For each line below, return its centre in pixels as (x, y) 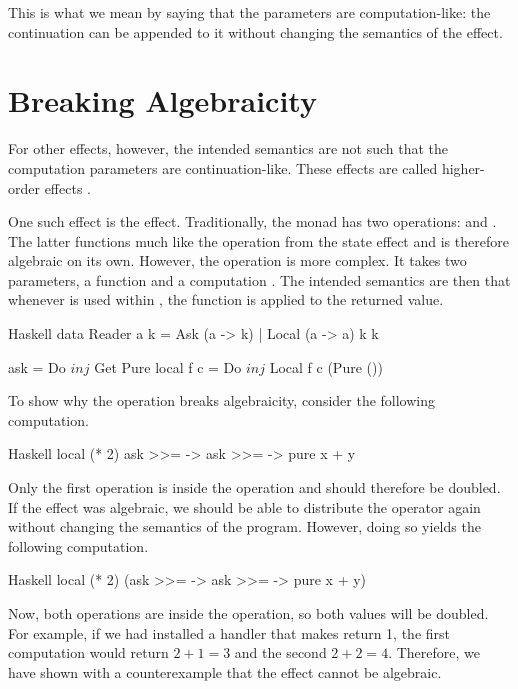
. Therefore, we (434, 652)
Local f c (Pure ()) (326, 366)
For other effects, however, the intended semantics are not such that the (228, 148)
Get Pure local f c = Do (168, 366)
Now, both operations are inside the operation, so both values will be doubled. (248, 613)
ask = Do (37, 366)
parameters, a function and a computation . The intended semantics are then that (259, 279)
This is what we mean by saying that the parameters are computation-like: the (249, 12)
